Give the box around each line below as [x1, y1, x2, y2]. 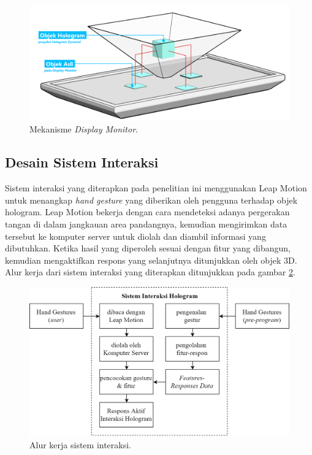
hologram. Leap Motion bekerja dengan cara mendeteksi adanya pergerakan [5, 205, 290, 218]
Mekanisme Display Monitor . [29, 123, 138, 136]
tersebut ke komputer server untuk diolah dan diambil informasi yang [5, 229, 266, 242]
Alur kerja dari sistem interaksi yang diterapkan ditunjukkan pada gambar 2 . [5, 266, 295, 278]
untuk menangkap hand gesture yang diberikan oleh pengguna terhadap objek [5, 193, 298, 206]
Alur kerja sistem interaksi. [29, 438, 132, 451]
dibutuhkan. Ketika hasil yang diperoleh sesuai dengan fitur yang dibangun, [5, 242, 291, 254]
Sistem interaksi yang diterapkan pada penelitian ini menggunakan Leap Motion [5, 182, 307, 194]
